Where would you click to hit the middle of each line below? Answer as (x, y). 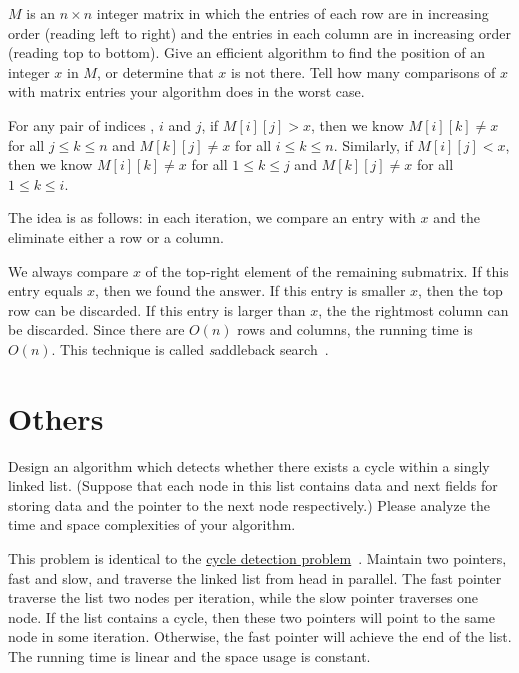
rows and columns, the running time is (355, 329)
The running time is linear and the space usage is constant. (189, 655)
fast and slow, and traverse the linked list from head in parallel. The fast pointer (255, 577)
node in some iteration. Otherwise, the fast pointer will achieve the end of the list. (260, 636)
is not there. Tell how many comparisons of (363, 71)
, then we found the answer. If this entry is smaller (250, 290)
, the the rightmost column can (413, 309)
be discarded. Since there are (96, 329)
